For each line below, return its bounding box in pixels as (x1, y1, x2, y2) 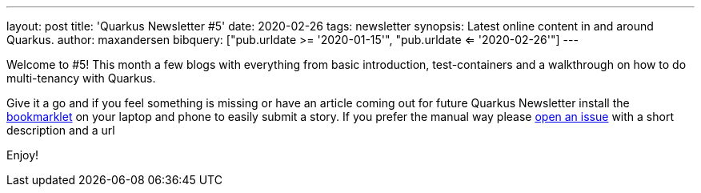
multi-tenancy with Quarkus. (6, 71, 156, 85)
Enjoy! (6, 148, 39, 162)
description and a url (6, 123, 115, 137)
